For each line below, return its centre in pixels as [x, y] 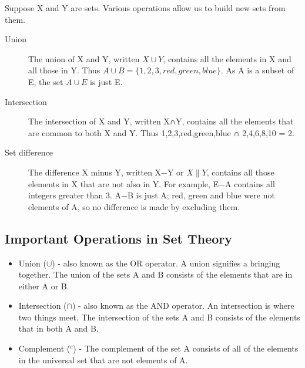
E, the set [46, 81]
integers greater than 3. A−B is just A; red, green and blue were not [152, 195]
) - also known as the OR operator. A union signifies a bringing [166, 263]
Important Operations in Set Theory [118, 238]
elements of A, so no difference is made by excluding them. [134, 206]
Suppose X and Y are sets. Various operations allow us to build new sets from [145, 8]
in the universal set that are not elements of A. [103, 359]
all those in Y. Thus [64, 70]
